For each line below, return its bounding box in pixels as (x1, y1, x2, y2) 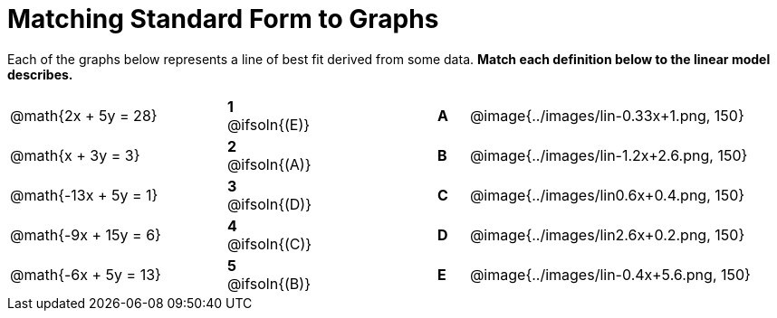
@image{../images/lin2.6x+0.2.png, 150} (469, 225, 745, 244)
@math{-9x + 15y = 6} (10, 225, 161, 244)
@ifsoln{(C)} (226, 234, 312, 253)
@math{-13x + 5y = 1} (10, 185, 158, 204)
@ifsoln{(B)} (226, 274, 311, 293)
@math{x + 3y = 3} (10, 145, 140, 164)
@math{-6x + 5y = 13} (10, 265, 161, 284)
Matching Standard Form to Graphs (7, 4, 439, 34)
